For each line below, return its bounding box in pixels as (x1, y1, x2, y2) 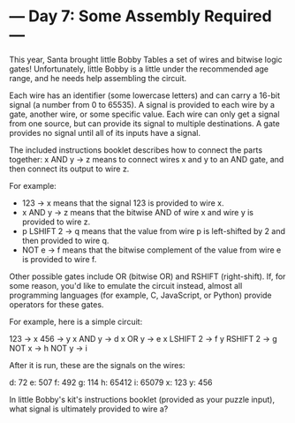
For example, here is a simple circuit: (9, 316, 143, 327)
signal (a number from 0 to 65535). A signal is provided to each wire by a (9, 99, 276, 110)
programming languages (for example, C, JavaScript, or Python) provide (9, 290, 272, 300)
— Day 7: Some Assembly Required (9, 6, 272, 26)
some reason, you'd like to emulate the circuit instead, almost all (9, 280, 243, 291)
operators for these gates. (9, 298, 104, 310)
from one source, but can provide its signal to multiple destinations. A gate (9, 117, 280, 129)
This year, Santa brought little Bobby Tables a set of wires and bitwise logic (9, 54, 283, 64)
